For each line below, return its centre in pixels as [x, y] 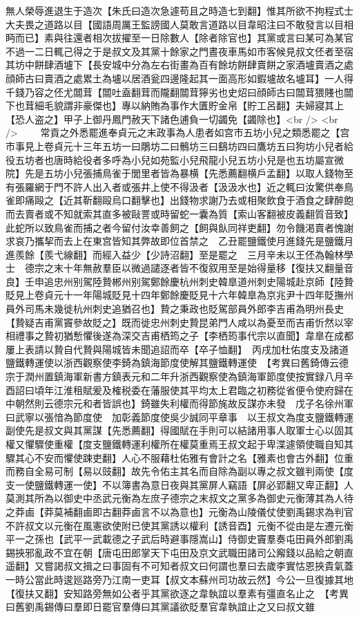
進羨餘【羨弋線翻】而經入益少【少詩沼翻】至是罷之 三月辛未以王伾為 [165, 254]
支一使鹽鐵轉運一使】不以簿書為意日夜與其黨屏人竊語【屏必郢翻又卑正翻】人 [179, 484]
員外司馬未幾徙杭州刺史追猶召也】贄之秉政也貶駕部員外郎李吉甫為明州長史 [175, 309]
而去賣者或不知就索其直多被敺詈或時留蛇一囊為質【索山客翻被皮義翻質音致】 [179, 213]
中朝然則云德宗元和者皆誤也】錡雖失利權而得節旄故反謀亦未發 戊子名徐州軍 [179, 403]
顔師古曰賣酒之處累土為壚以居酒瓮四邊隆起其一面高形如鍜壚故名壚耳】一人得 [179, 78]
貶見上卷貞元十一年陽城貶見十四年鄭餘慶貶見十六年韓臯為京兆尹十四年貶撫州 [179, 295]
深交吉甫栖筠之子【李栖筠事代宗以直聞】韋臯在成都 [237, 336]
